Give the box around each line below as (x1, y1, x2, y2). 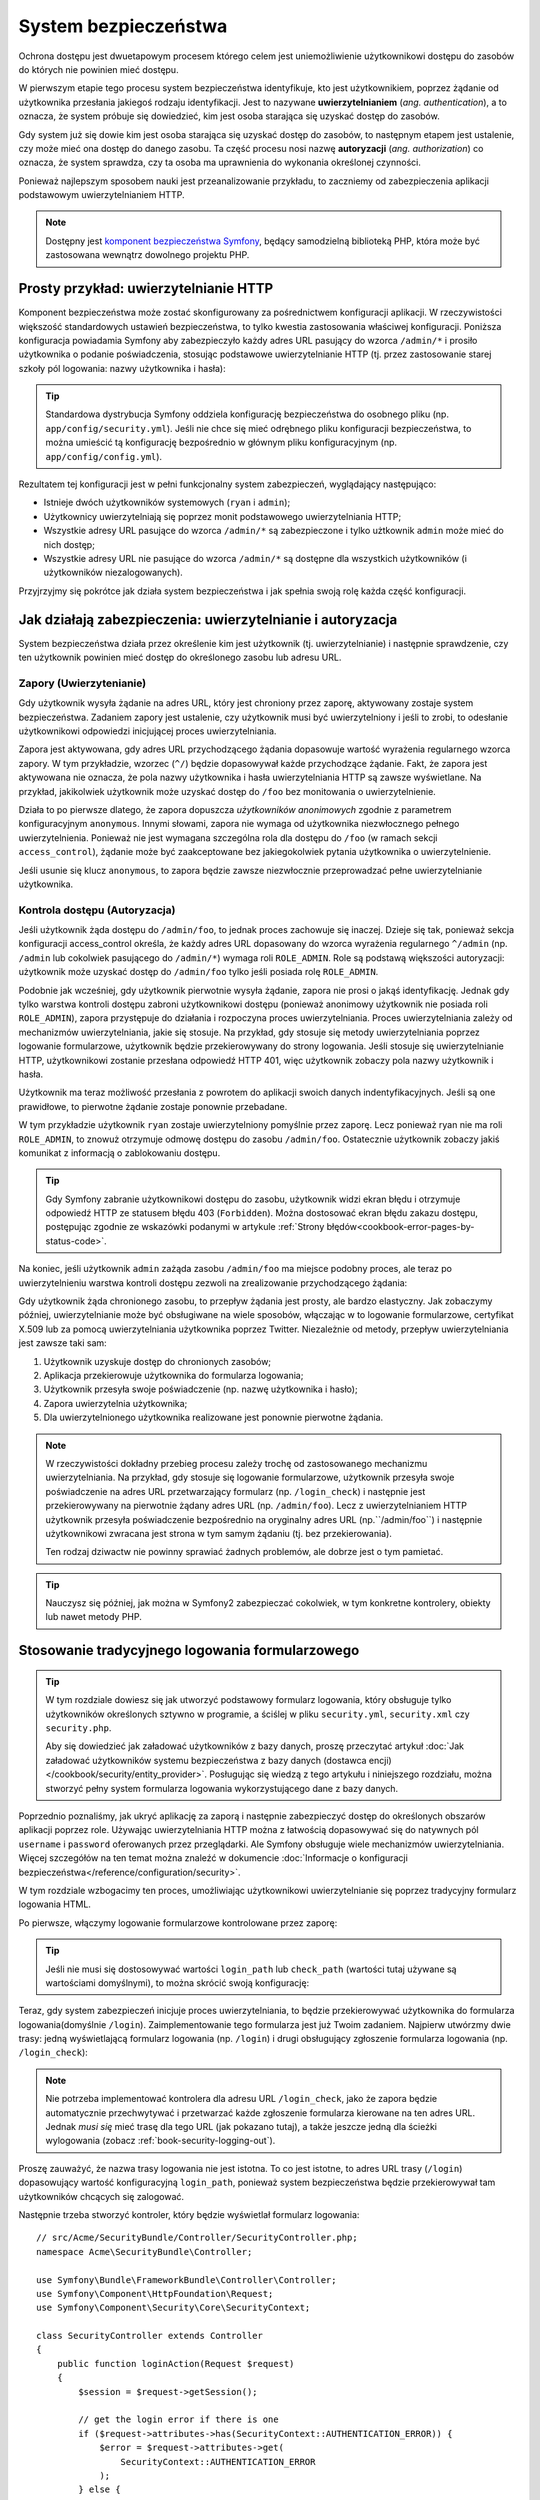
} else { (78, 2484, 121, 2495)
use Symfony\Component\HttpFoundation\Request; (36, 2288, 274, 2299)
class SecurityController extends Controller (36, 2330, 264, 2342)
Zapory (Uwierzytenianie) (18, 676, 147, 690)
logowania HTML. (18, 1898, 92, 1910)
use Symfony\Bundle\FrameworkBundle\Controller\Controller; (36, 2274, 337, 2285)
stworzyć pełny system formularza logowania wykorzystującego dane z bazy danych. (45, 1782, 399, 1794)
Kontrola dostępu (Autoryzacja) (18, 903, 176, 917)
